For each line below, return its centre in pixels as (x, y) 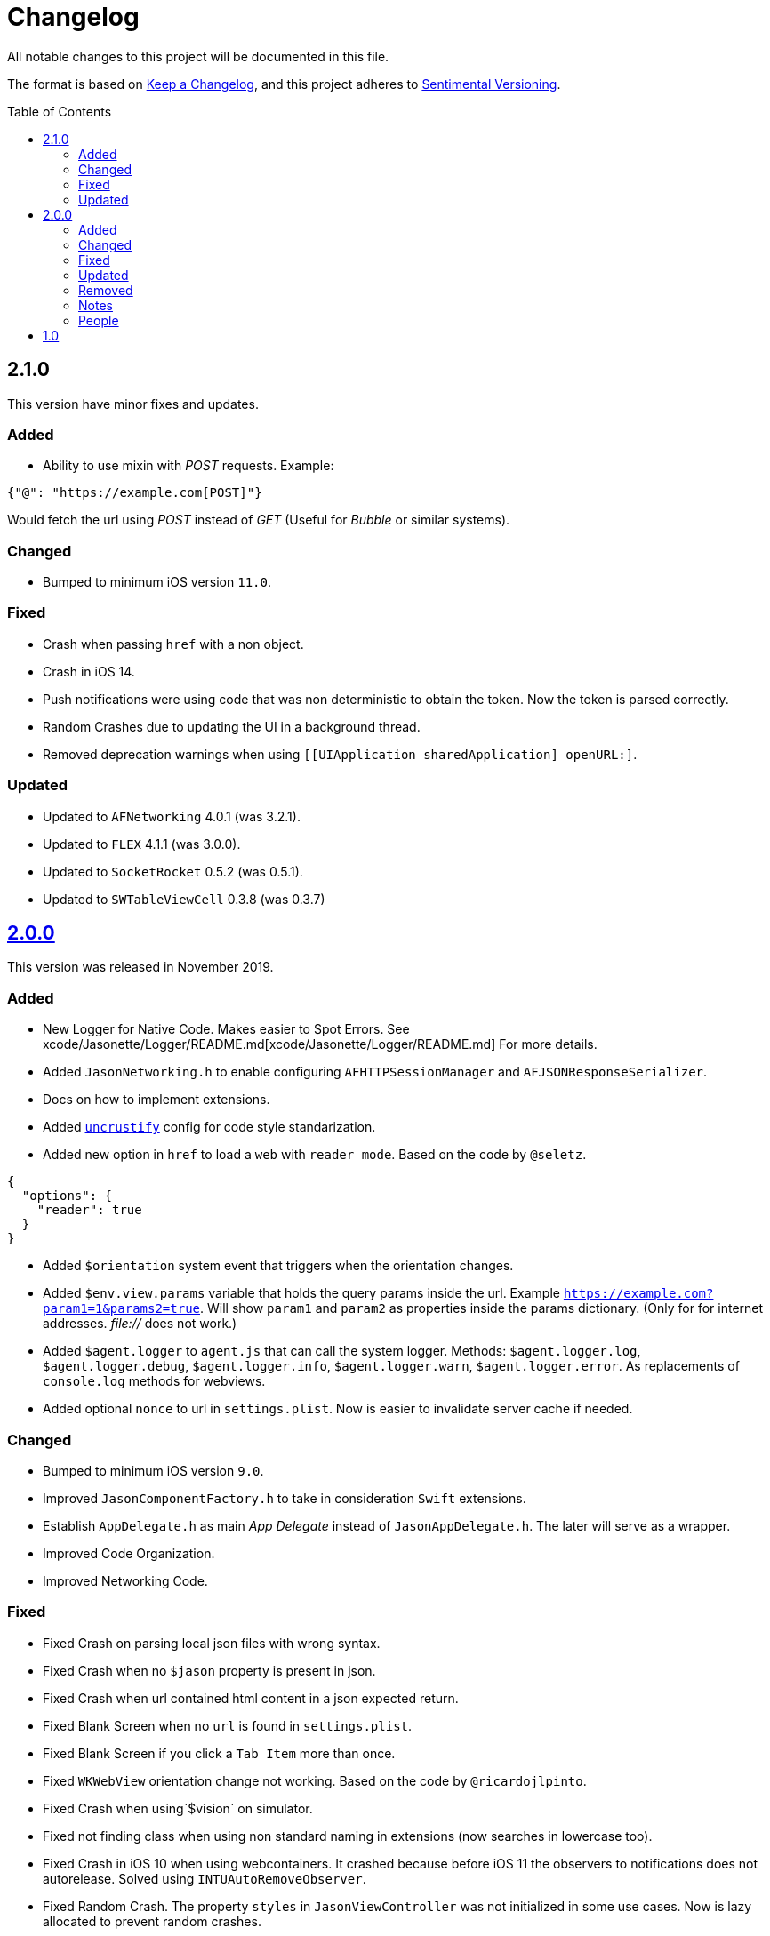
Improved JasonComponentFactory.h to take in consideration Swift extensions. (285, 1498)
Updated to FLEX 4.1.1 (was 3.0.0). (142, 844)
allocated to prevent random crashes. (152, 1921)
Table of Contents (60, 111)
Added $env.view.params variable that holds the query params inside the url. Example (301, 1293)
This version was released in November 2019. (140, 967)
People (99, 320)
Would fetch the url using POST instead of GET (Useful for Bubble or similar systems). (259, 520)
